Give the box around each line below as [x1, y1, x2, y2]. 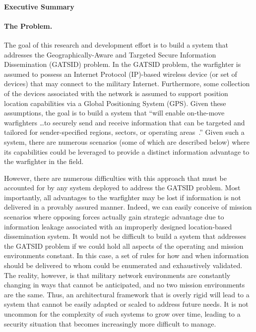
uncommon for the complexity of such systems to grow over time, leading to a [4, 309, 241, 319]
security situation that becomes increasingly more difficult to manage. [4, 318, 216, 329]
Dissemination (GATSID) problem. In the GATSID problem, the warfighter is [4, 59, 241, 69]
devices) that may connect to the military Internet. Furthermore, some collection [4, 78, 250, 89]
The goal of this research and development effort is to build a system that [4, 39, 228, 50]
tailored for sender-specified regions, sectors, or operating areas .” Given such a [4, 127, 245, 137]
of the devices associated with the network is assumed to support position [4, 88, 228, 98]
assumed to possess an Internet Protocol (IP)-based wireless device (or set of [4, 68, 237, 79]
